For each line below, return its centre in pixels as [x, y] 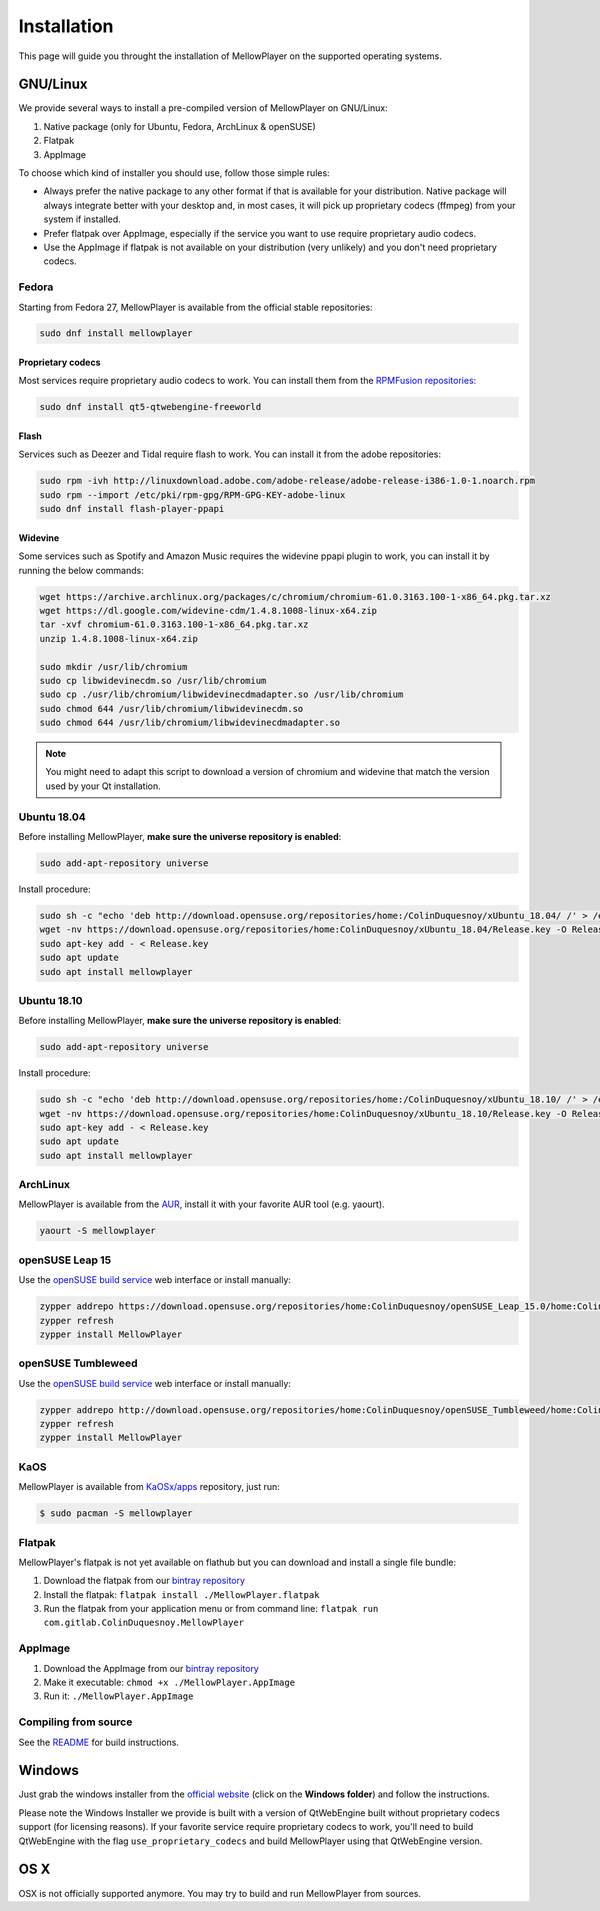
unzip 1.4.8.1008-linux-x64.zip [119, 638]
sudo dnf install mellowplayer [116, 333]
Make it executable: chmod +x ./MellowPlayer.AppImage [169, 1682]
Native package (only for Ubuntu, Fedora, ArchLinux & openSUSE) [180, 126]
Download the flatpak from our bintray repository [144, 1581]
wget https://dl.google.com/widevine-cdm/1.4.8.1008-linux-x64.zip [208, 610]
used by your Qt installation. [103, 786]
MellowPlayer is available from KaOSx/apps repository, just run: [149, 1487]
